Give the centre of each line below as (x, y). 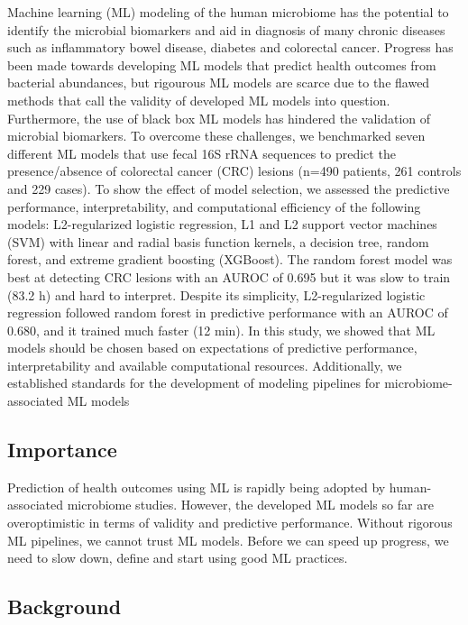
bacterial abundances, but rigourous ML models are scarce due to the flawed (219, 83)
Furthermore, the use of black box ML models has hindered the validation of (219, 118)
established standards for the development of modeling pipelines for (194, 383)
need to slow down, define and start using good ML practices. (178, 558)
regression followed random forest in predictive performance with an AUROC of (228, 312)
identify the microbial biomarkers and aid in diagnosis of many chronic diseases (226, 29)
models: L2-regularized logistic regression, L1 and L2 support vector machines (222, 224)
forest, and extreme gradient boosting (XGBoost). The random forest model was (230, 259)
